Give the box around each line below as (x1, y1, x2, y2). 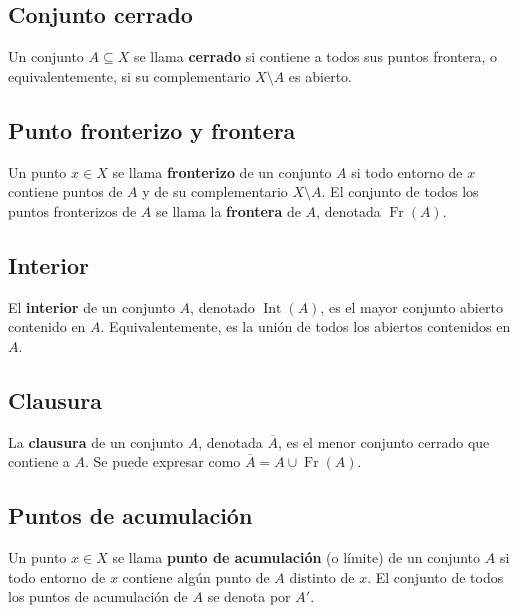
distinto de (289, 566, 355, 587)
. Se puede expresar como (85, 451, 241, 472)
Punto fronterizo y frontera (8, 114, 296, 145)
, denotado (190, 296, 255, 317)
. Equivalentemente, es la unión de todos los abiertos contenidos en (100, 316, 511, 337)
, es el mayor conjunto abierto (320, 296, 503, 317)
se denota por (207, 586, 291, 607)
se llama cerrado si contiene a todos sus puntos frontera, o (133, 46, 498, 67)
